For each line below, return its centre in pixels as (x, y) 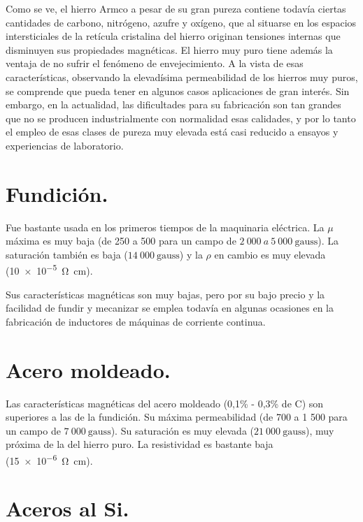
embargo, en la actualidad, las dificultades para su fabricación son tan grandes (173, 104)
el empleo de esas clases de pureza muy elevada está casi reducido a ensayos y (172, 132)
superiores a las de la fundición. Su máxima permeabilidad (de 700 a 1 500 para (177, 417)
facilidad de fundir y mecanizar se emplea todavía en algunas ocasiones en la (170, 308)
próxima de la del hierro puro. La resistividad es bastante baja (140, 444)
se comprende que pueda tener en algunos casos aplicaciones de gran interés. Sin (178, 90)
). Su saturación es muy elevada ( (182, 430)
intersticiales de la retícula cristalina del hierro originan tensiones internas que (173, 36)
